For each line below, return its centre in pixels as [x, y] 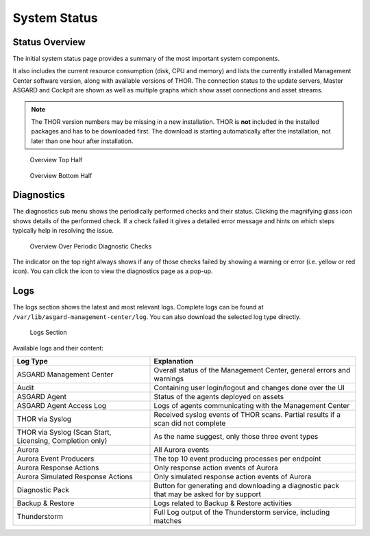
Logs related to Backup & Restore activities [223, 503]
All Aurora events [181, 450]
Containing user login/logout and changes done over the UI [249, 387]
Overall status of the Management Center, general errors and [252, 370]
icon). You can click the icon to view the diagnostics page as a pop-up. [113, 271]
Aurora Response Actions [58, 468]
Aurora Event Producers [56, 459]
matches [168, 520]
